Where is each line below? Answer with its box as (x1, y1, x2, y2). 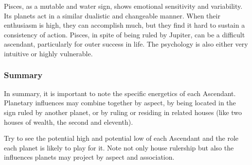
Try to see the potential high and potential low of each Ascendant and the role (4, 133, 239, 143)
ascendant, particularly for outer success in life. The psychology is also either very (4, 39, 248, 49)
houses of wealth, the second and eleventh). (4, 116, 133, 127)
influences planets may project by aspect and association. (4, 152, 175, 162)
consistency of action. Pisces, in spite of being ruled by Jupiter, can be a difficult (4, 29, 245, 39)
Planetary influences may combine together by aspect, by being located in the (4, 98, 236, 108)
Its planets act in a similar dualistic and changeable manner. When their (4, 10, 220, 20)
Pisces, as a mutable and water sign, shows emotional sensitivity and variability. (4, 1, 243, 11)
